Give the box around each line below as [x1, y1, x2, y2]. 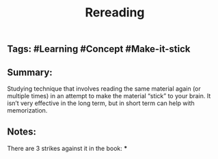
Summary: [7, 66, 53, 78]
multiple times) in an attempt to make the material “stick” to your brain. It [7, 92, 211, 100]
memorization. [7, 106, 48, 114]
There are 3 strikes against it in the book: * [7, 144, 128, 152]
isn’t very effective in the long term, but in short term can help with [7, 99, 195, 107]
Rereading [85, 5, 145, 20]
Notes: [7, 126, 36, 138]
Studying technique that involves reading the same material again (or [7, 85, 202, 93]
